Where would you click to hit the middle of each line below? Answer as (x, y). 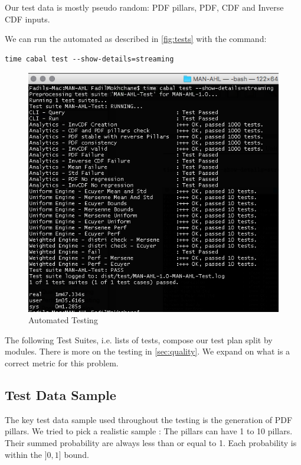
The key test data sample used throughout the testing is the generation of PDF (149, 419)
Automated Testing (63, 320)
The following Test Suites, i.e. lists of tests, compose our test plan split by (139, 339)
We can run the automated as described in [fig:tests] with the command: (136, 39)
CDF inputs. (27, 19)
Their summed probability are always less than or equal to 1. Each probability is (151, 443)
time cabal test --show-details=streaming (89, 59)
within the (24, 454)
